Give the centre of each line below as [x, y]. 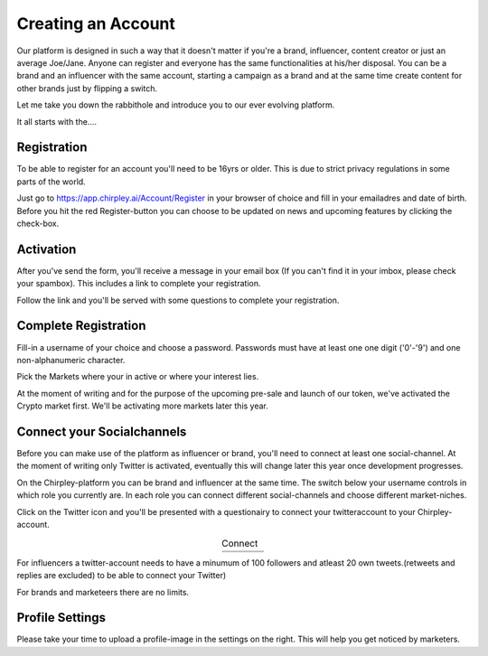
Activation [47, 249]
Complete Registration [81, 326]
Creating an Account [96, 23]
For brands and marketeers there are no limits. [103, 592]
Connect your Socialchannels [102, 431]
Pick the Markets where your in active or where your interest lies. [138, 377]
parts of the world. [51, 182]
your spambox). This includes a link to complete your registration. [139, 284]
